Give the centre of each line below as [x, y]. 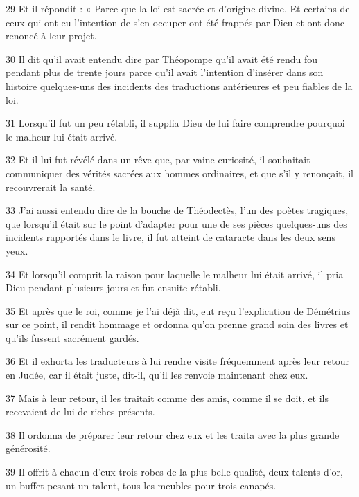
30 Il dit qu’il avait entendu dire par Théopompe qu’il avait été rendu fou [162, 58]
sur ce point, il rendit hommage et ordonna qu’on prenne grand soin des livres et [177, 324]
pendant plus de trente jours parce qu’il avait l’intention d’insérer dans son [165, 72]
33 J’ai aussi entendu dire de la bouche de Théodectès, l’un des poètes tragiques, [177, 210]
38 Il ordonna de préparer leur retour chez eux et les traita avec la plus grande [173, 434]
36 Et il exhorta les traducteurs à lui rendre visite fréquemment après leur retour [177, 361]
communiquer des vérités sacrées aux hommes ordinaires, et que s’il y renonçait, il [179, 173]
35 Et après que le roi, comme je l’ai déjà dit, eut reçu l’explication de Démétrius [178, 310]
